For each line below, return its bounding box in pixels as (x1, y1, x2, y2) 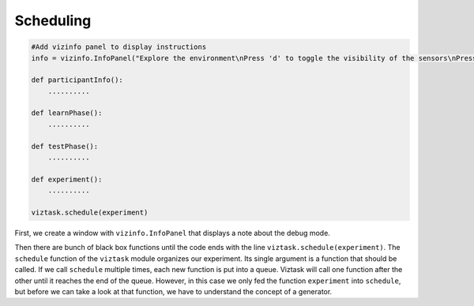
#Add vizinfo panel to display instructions (31, 43, 207, 51)
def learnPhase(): (31, 109, 103, 118)
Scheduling (14, 12, 92, 29)
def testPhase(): (31, 142, 99, 151)
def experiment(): (31, 174, 103, 184)
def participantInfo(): (31, 76, 124, 84)
